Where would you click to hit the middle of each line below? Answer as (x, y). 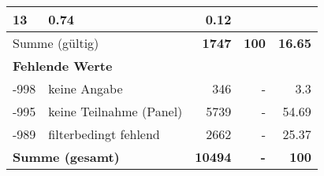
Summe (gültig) (56, 43)
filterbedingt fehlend (104, 134)
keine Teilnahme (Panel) (115, 111)
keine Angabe (86, 88)
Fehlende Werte (63, 66)
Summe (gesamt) (66, 157)
